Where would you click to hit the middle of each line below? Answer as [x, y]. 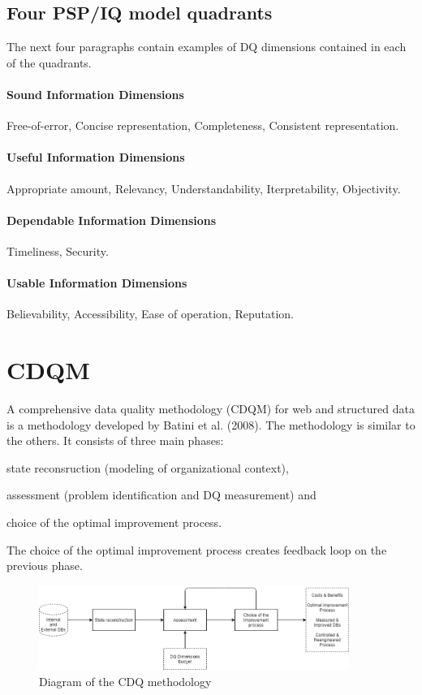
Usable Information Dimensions [97, 283]
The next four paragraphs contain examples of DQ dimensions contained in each [207, 47]
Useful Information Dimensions [96, 157]
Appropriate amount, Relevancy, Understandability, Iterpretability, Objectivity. [204, 188]
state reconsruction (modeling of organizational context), [148, 467]
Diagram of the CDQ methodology [125, 681]
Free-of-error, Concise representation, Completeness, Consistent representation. [203, 125]
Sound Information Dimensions [95, 94]
